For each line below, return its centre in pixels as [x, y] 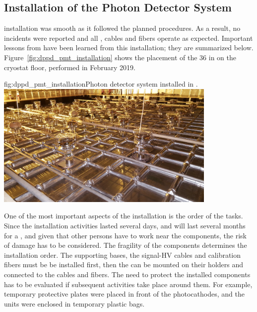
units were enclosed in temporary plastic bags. [74, 303]
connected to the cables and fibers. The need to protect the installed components [127, 274]
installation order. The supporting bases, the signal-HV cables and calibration [123, 255]
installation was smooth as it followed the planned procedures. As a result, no [122, 28]
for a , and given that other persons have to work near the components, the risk [125, 235]
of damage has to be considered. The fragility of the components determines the [126, 245]
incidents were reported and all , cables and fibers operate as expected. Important [128, 38]
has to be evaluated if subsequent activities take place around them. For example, [128, 284]
